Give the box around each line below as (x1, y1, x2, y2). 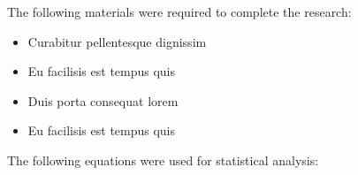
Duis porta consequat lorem (27, 91, 179, 110)
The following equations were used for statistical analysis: (7, 150, 319, 169)
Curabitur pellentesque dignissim (27, 32, 207, 50)
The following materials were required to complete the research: (7, 3, 352, 20)
